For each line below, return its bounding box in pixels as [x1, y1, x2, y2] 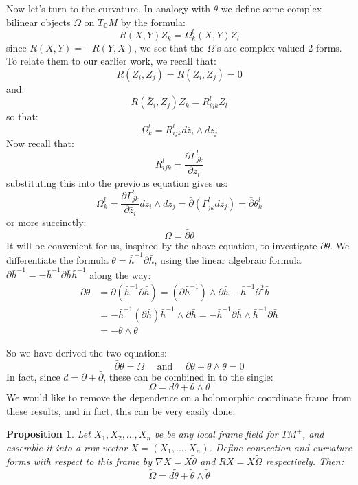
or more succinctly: [6, 214, 87, 229]
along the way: [89, 267, 151, 282]
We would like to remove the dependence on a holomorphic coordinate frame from [6, 390, 352, 405]
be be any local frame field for [155, 427, 278, 441]
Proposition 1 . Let [6, 427, 91, 441]
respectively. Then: [265, 453, 344, 468]
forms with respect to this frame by [6, 453, 153, 468]
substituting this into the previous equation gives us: [6, 175, 228, 190]
